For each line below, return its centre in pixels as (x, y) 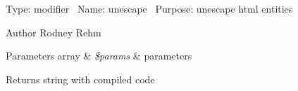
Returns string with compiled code (80, 79)
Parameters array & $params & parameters (99, 56)
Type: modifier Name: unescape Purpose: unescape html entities (149, 8)
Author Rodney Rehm (54, 32)
